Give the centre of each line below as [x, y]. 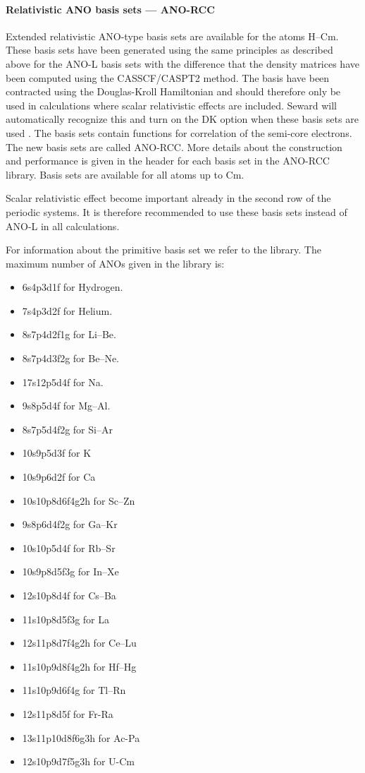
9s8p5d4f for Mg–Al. [66, 406]
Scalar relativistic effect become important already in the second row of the [168, 198]
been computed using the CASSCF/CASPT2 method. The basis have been [168, 77]
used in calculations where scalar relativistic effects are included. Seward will [171, 105]
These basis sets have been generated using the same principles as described [169, 50]
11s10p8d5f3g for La [66, 619]
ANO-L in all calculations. [63, 226]
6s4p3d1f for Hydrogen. [73, 287]
